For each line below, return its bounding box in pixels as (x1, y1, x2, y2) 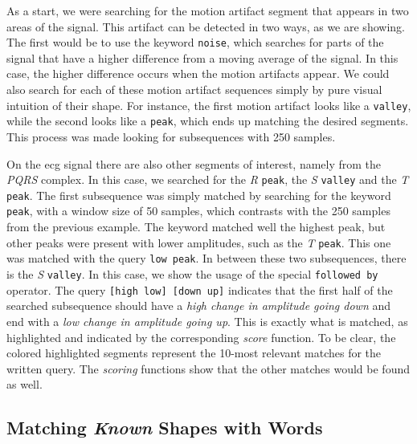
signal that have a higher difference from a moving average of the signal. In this (6, 49, 399, 66)
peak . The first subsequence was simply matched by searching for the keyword (6, 186, 391, 203)
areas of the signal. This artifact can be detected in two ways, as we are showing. (6, 18, 405, 35)
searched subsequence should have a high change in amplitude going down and (6, 297, 391, 314)
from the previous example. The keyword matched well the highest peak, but (6, 218, 386, 235)
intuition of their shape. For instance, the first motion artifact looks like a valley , (6, 96, 411, 113)
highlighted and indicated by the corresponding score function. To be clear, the (6, 328, 396, 345)
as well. (6, 376, 43, 393)
